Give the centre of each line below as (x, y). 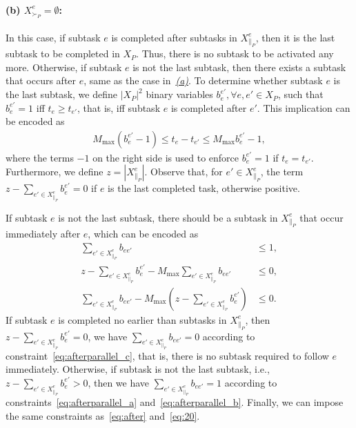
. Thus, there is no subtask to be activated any (235, 53)
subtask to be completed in (63, 53)
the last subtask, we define (61, 94)
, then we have (119, 382)
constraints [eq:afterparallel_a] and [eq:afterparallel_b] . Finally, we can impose (175, 402)
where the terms (40, 157)
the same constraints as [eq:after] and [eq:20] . (103, 415)
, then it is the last (295, 37)
